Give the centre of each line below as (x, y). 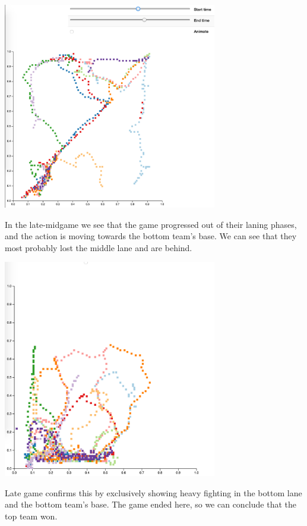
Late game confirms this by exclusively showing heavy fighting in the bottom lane (153, 492)
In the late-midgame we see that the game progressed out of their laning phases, (151, 224)
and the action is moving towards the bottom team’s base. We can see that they (151, 236)
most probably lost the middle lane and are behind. (99, 247)
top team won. (31, 516)
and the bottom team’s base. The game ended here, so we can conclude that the (151, 504)
